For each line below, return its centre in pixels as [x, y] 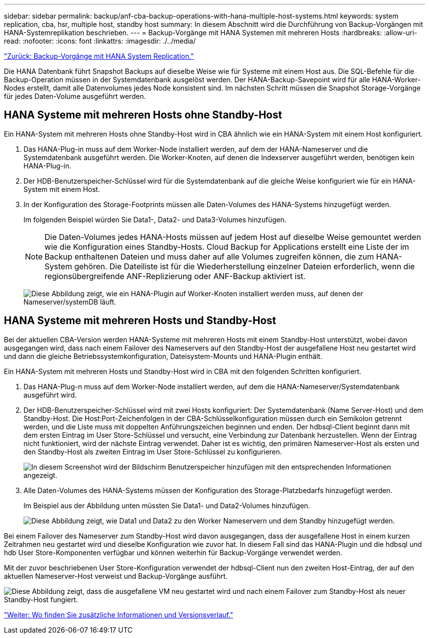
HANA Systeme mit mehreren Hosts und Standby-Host [140, 321]
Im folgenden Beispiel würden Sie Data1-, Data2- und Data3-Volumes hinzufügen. [155, 219]
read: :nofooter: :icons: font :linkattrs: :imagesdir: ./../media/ [100, 41]
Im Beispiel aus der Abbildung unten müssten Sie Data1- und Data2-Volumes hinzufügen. [167, 505]
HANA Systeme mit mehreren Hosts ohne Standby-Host [143, 115]
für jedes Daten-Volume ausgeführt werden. [75, 96]
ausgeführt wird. [50, 395]
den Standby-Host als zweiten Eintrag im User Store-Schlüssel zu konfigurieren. [153, 451]
